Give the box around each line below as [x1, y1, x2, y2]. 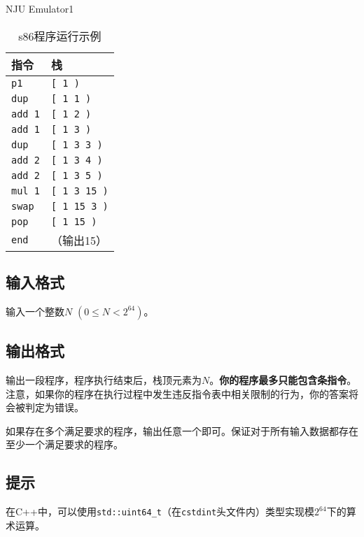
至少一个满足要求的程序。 [6, 437, 123, 452]
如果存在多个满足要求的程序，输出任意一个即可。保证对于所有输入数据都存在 [6, 423, 358, 438]
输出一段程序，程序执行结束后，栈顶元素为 [6, 373, 202, 387]
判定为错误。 [24, 400, 84, 415]
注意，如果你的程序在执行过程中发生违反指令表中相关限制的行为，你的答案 [6, 386, 349, 401]
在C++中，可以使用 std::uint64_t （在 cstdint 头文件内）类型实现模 [6, 504, 315, 519]
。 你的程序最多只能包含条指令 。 [209, 373, 357, 387]
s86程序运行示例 [18, 27, 101, 44]
